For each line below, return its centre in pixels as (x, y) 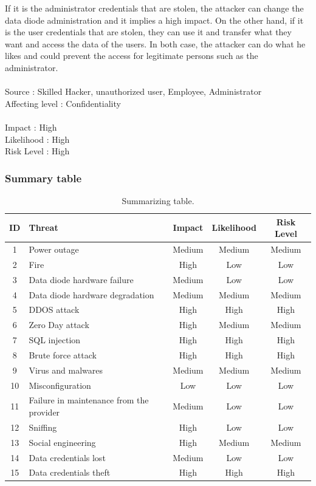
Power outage (54, 249)
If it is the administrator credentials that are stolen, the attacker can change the (154, 8)
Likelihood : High (37, 139)
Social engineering (62, 442)
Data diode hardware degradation (91, 294)
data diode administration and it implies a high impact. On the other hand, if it (154, 20)
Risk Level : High (37, 151)
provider (44, 412)
